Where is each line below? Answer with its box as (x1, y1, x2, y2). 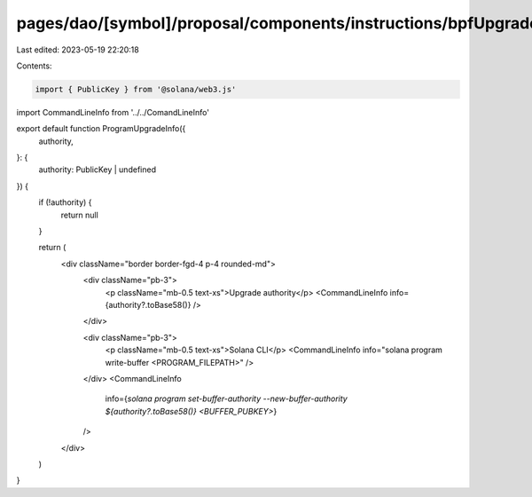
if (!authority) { (38, 197, 92, 208)
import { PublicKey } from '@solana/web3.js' (35, 84, 237, 94)
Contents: (16, 60, 52, 71)
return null (60, 209, 99, 220)
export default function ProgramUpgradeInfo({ (16, 123, 186, 134)
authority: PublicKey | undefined (38, 164, 157, 175)
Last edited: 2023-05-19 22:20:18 (16, 44, 139, 55)
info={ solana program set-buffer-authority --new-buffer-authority (105, 393, 348, 404)
